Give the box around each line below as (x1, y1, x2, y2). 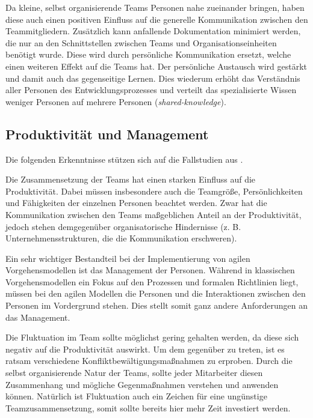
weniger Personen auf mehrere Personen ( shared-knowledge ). (5, 95, 226, 108)
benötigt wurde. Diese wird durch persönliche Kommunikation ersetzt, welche (5, 48, 291, 61)
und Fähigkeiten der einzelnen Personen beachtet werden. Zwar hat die (5, 196, 267, 209)
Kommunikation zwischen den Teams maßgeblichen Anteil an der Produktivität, (5, 208, 302, 220)
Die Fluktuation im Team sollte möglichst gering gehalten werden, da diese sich (5, 331, 299, 344)
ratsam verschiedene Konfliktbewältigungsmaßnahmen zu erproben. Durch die (5, 354, 293, 367)
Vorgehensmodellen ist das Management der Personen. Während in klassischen (5, 264, 295, 276)
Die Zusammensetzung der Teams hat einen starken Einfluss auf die (5, 173, 256, 186)
